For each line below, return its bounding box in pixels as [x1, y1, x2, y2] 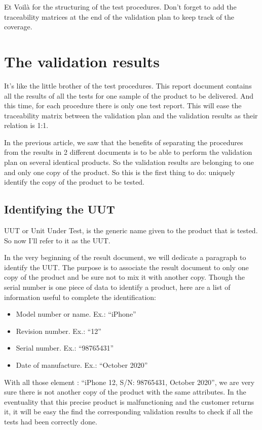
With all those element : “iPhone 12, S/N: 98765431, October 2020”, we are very [4, 376, 255, 387]
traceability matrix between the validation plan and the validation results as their [4, 110, 258, 120]
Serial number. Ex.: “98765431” [16, 342, 114, 353]
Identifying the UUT [4, 201, 115, 217]
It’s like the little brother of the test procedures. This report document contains [4, 80, 252, 91]
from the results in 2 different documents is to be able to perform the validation [4, 147, 252, 157]
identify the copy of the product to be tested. [4, 177, 145, 187]
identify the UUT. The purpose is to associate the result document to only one [4, 262, 249, 272]
